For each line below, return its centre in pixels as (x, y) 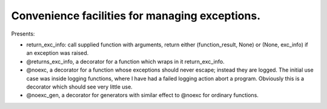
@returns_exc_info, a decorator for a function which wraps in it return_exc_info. (125, 61)
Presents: (23, 34)
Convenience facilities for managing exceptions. (136, 16)
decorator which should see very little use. (79, 87)
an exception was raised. (58, 53)
